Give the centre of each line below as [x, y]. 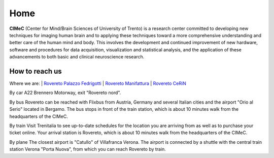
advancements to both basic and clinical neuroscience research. [77, 57]
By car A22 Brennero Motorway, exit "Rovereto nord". [65, 93]
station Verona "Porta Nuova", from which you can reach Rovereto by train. [88, 149]
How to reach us [36, 71]
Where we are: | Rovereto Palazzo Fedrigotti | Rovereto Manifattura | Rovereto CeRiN [98, 83]
